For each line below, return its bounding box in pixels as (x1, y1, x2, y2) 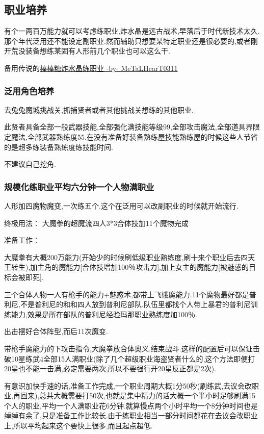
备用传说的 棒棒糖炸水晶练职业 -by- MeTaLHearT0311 (4, 62, 178, 73)
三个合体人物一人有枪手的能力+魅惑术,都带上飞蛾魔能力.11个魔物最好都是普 (4, 289, 256, 299)
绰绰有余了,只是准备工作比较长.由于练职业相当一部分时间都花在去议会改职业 (4, 410, 258, 421)
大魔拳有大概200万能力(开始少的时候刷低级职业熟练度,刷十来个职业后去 (4, 251, 241, 262)
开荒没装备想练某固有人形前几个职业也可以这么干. (4, 45, 170, 56)
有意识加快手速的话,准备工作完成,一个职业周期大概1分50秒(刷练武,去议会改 (4, 380, 252, 391)
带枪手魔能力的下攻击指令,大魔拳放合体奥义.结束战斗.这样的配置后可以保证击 (4, 343, 260, 353)
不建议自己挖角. (4, 159, 56, 169)
